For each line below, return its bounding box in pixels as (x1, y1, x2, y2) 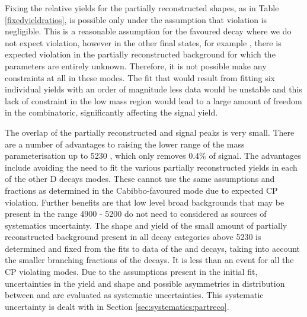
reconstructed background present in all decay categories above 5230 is (5, 230, 261, 243)
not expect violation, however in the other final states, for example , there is (5, 36, 282, 49)
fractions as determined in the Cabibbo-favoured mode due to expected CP (5, 184, 278, 196)
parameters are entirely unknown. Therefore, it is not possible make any (5, 59, 267, 72)
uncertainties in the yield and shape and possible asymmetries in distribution (5, 277, 285, 289)
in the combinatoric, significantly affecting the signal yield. (5, 106, 218, 119)
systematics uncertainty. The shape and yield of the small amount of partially (5, 219, 287, 231)
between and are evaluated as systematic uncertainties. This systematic (5, 289, 264, 301)
